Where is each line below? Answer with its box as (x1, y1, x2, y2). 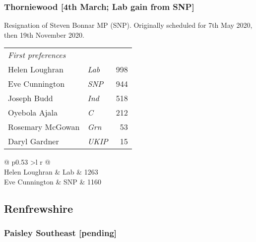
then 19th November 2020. (4, 29, 84, 40)
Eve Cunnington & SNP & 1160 (4, 176, 102, 186)
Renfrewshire (4, 200, 73, 216)
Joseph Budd (8, 92, 53, 104)
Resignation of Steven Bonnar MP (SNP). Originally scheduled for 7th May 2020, (4, 20, 253, 30)
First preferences (8, 49, 66, 61)
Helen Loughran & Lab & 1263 (4, 167, 98, 177)
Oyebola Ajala (8, 107, 58, 119)
